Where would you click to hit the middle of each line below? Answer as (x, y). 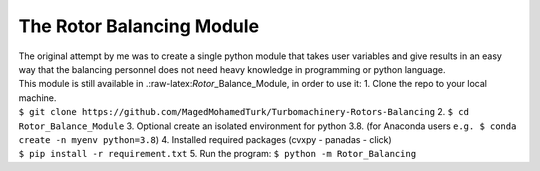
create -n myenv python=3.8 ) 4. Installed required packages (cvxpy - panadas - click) (205, 139)
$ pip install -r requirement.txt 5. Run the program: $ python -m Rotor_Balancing (217, 154)
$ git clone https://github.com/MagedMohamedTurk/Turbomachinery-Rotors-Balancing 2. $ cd (244, 112)
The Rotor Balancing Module (139, 26)
